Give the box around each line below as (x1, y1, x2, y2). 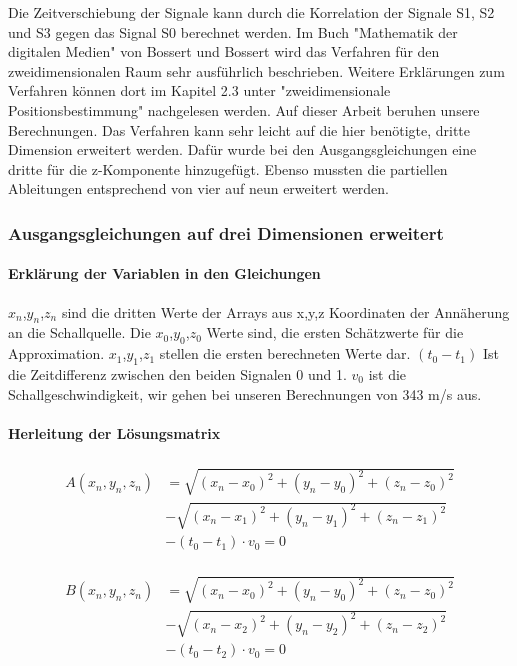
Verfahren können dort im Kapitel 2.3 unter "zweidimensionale (8, 80, 391, 101)
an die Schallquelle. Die (8, 322, 151, 343)
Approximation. (8, 343, 105, 364)
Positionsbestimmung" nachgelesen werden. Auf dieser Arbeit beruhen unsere (8, 99, 480, 120)
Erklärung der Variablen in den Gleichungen (8, 263, 321, 284)
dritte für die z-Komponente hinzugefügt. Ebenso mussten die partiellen (8, 158, 448, 179)
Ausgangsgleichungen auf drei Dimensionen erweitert (8, 220, 444, 245)
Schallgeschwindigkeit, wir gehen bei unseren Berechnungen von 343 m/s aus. (8, 383, 482, 404)
